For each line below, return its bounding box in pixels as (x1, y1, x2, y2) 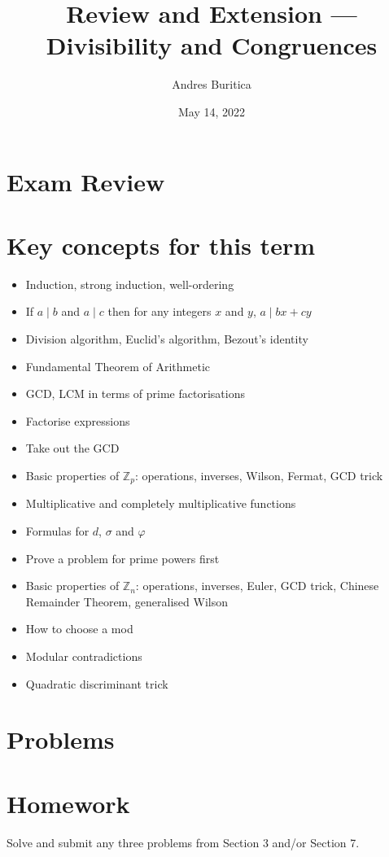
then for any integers (107, 303, 212, 320)
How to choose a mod (25, 620, 133, 637)
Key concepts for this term (7, 228, 315, 261)
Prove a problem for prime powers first (25, 549, 220, 566)
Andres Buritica (172, 76, 251, 93)
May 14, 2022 (177, 103, 246, 120)
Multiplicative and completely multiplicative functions (25, 495, 296, 512)
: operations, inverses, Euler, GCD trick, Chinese (135, 577, 379, 594)
